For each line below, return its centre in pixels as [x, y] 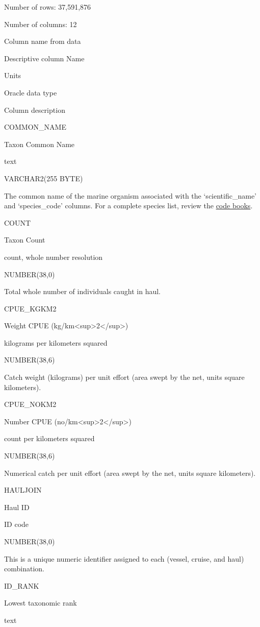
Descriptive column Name [44, 58]
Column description [35, 110]
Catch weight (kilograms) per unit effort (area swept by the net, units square [124, 377]
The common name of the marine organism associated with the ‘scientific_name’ [130, 195]
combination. [24, 569]
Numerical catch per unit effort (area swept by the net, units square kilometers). [130, 473]
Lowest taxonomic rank [41, 603]
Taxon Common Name [40, 144]
